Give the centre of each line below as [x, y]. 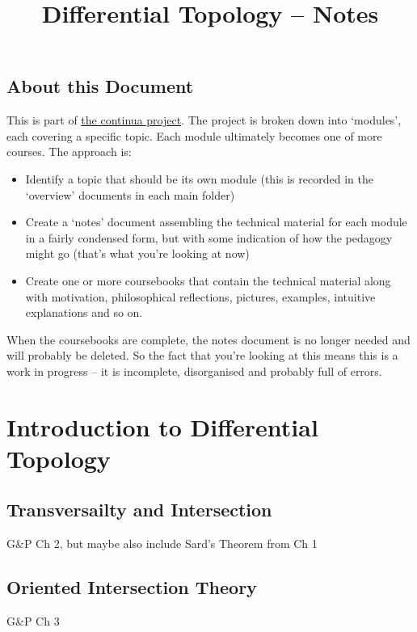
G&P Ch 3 [33, 621]
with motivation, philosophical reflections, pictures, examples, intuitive [200, 296]
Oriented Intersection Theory [132, 587]
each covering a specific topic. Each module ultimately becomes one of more [194, 135]
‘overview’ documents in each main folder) [130, 194]
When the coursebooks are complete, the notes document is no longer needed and [208, 339]
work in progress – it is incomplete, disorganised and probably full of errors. [194, 371]
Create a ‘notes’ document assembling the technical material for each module [216, 222]
